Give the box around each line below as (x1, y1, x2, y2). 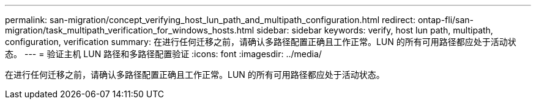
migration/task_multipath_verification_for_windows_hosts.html (5, 25, 255, 35)
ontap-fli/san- (417, 15, 474, 25)
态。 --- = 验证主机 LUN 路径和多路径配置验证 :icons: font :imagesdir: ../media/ (5, 49, 322, 59)
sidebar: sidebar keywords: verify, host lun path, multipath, (256, 25, 493, 35)
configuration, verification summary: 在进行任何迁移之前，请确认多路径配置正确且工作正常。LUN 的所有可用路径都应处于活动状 (5, 36, 516, 47)
